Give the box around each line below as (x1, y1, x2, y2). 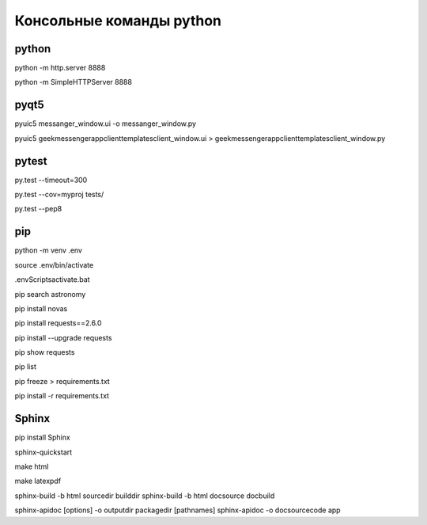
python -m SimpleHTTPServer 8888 (14, 78, 132, 87)
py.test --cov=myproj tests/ (14, 190, 104, 200)
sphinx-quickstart (14, 447, 73, 457)
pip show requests (14, 348, 75, 357)
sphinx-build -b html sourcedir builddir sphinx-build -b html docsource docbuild (14, 491, 275, 500)
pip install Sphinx (14, 432, 70, 443)
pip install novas (14, 303, 68, 313)
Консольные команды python (14, 12, 221, 29)
